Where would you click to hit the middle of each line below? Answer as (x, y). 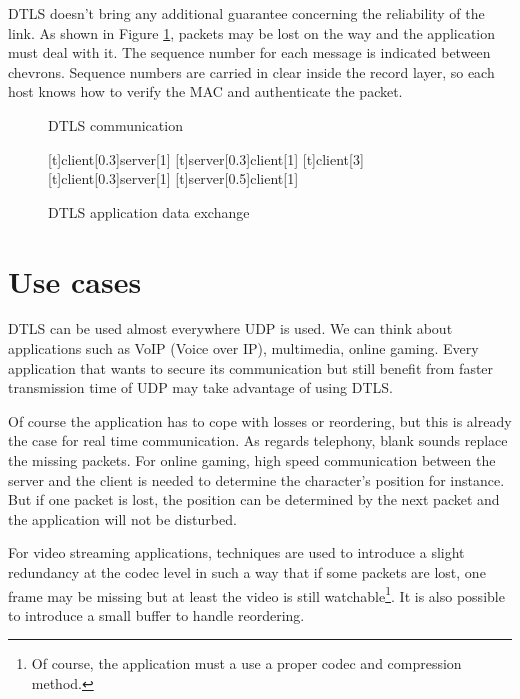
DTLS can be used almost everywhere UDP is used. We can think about (230, 328)
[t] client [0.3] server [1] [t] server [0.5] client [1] (173, 178)
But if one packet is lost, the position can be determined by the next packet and (254, 499)
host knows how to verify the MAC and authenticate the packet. (205, 91)
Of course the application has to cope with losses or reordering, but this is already (260, 420)
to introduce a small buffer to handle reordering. (156, 614)
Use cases (75, 280)
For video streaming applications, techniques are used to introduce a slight (236, 552)
